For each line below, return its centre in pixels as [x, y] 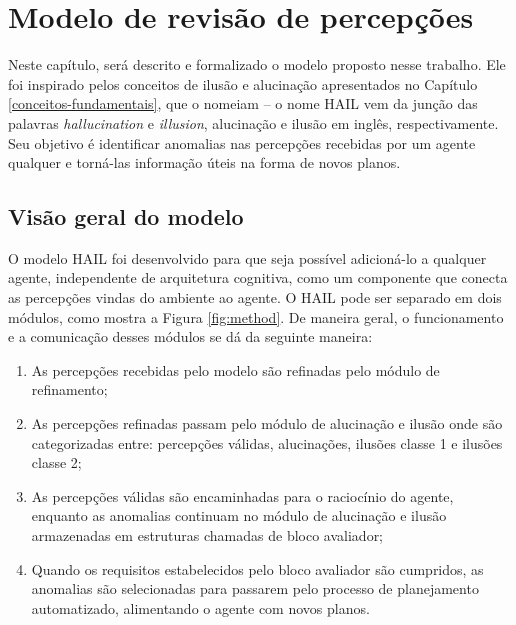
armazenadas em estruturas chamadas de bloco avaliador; [207, 535]
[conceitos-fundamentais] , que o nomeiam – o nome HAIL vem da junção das [243, 103]
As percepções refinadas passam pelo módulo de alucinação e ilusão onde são [267, 423]
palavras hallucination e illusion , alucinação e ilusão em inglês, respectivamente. [253, 122]
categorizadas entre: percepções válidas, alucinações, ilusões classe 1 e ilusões [267, 442]
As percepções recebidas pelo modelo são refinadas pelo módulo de [235, 369]
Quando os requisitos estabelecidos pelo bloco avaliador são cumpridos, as [257, 568]
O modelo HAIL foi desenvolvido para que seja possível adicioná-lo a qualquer [247, 257]
